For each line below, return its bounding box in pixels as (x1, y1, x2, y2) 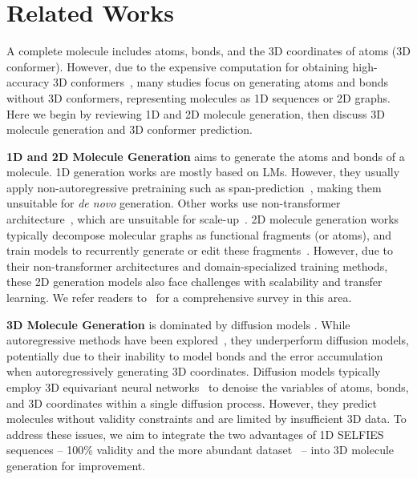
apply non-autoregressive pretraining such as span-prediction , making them (6, 179, 382, 195)
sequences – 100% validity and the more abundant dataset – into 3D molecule (6, 441, 395, 458)
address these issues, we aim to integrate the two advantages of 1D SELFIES (6, 425, 384, 442)
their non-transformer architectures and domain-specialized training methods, (6, 257, 388, 274)
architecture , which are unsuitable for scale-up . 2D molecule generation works (6, 211, 399, 227)
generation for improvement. (6, 457, 146, 473)
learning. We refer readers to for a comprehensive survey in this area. (6, 289, 352, 306)
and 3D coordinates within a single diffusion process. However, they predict (6, 394, 377, 411)
